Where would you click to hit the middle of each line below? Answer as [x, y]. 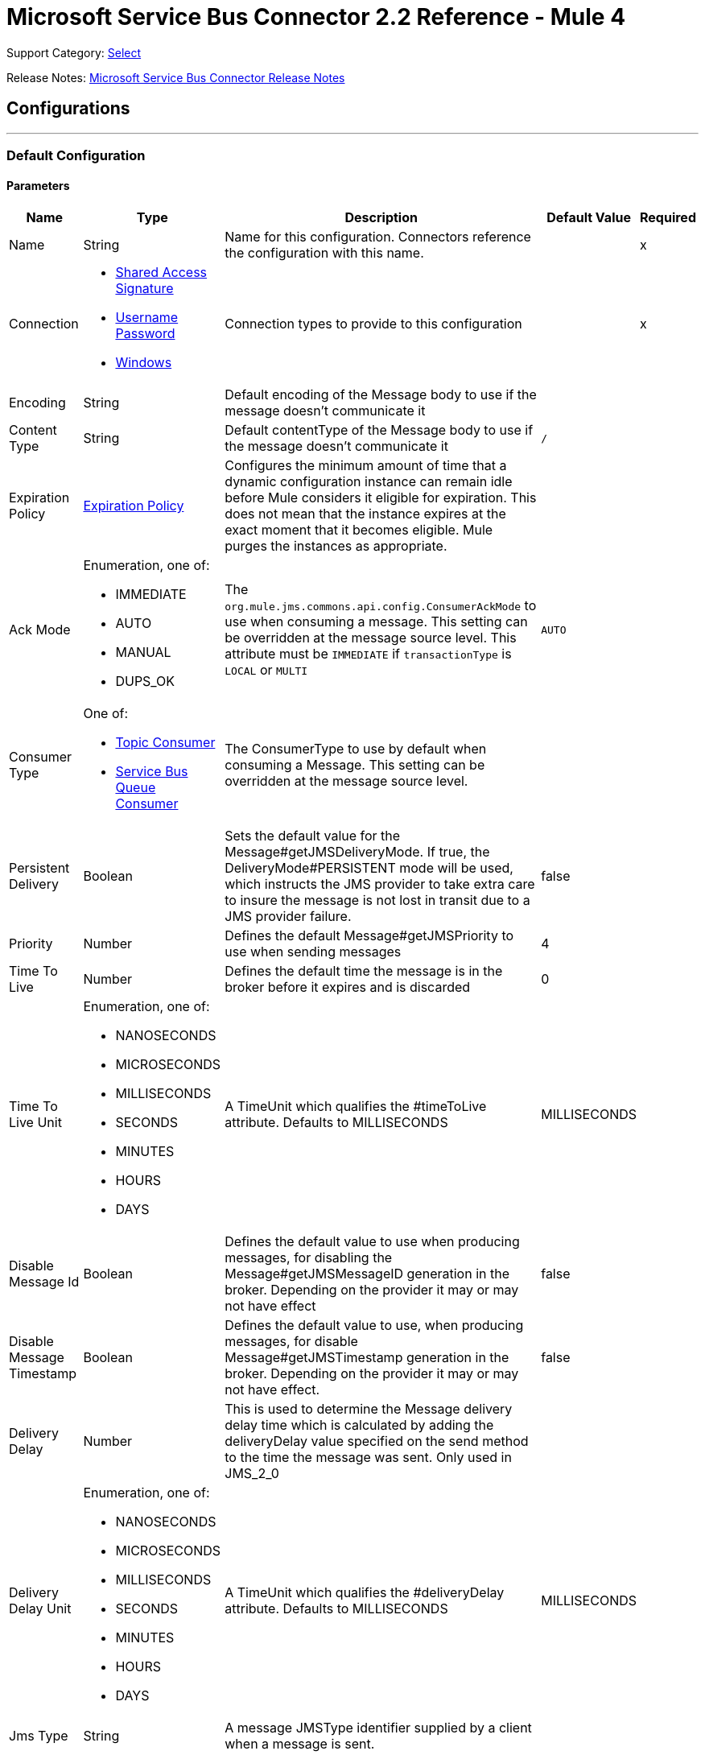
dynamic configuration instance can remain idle [369, 482]
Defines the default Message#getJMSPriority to [369, 936]
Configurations [68, 109]
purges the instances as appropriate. [336, 546]
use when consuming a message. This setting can [376, 622]
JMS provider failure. [288, 917]
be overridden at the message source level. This [371, 638]
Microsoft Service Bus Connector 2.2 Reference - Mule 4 [316, 17]
